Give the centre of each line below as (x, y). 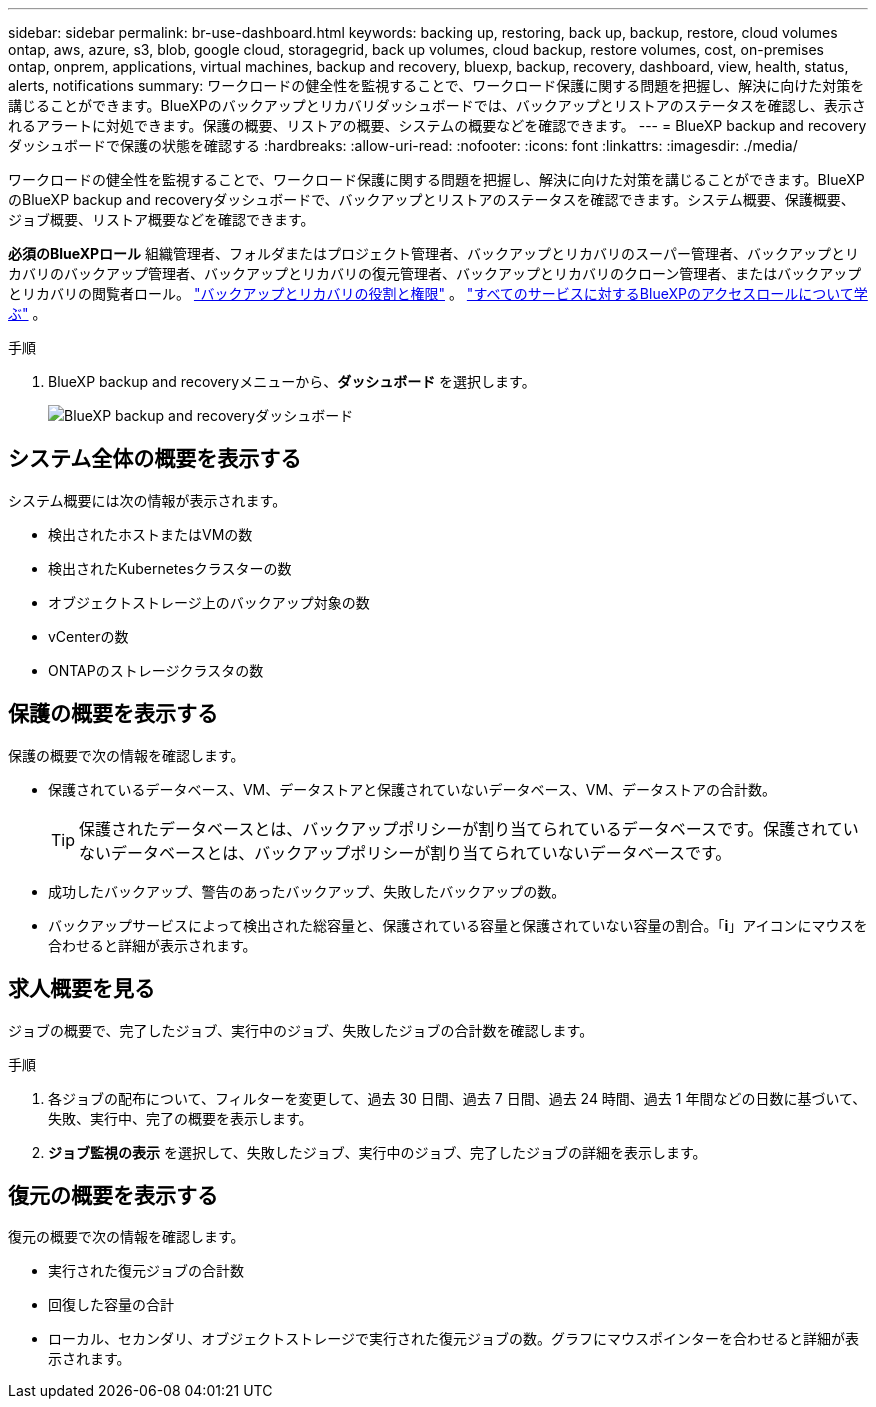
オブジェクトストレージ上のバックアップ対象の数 (209, 602)
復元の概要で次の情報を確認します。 (126, 1237)
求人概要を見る (81, 989)
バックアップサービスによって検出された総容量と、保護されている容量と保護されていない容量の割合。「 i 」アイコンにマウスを (458, 925)
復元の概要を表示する (113, 1195)
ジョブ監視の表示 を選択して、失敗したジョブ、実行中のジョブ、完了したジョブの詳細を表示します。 (377, 1152)
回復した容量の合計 (111, 1305)
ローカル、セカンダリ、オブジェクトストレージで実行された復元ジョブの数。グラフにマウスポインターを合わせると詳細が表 (453, 1339)
